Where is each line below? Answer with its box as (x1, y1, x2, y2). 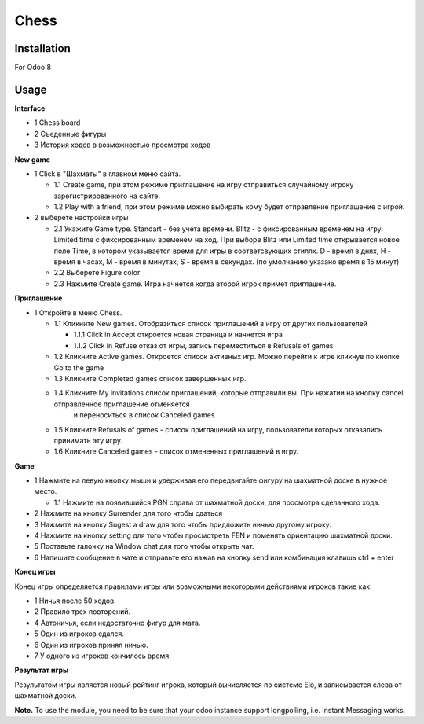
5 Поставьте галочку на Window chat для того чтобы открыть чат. (34, 542, 254, 551)
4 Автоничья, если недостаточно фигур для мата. (34, 618, 201, 627)
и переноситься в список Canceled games (73, 410, 215, 420)
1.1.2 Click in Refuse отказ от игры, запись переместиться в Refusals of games (73, 340, 334, 350)
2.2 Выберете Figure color (53, 268, 141, 277)
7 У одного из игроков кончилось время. (34, 651, 172, 660)
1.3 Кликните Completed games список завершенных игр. (53, 373, 247, 383)
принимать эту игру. (53, 436, 123, 445)
